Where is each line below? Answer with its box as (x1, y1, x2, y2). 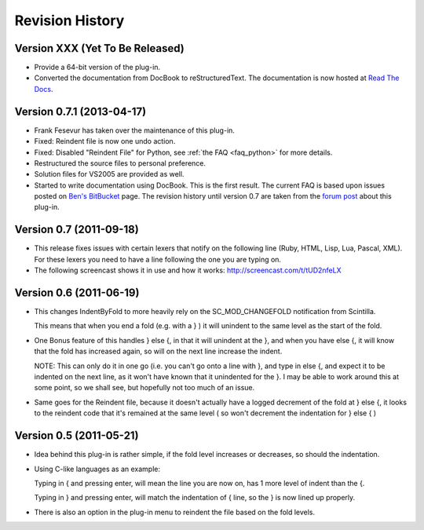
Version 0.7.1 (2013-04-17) (14, 104, 147, 118)
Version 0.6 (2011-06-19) (14, 286, 140, 299)
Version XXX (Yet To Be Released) (14, 42, 185, 55)
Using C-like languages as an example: (34, 464, 161, 473)
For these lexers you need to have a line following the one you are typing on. (34, 254, 282, 264)
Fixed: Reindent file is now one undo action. (34, 137, 176, 146)
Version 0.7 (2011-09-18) (14, 223, 139, 236)
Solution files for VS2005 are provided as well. (34, 170, 185, 179)
